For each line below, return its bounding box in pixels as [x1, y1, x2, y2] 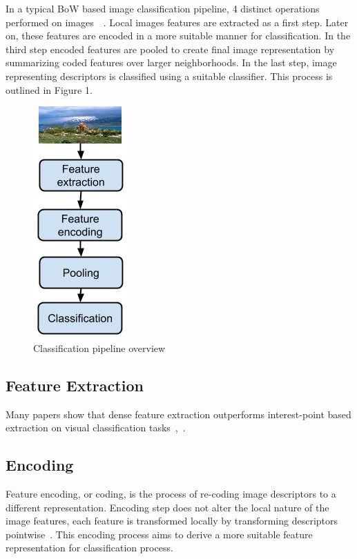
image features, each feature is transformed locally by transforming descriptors [6, 513, 338, 528]
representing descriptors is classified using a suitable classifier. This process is [6, 68, 333, 83]
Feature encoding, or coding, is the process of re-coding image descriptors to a [6, 486, 336, 500]
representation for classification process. [6, 540, 173, 555]
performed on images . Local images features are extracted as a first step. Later [6, 14, 349, 29]
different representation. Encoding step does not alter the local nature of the [6, 500, 329, 514]
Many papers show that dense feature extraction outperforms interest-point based [6, 406, 351, 421]
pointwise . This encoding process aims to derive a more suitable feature [6, 527, 313, 541]
